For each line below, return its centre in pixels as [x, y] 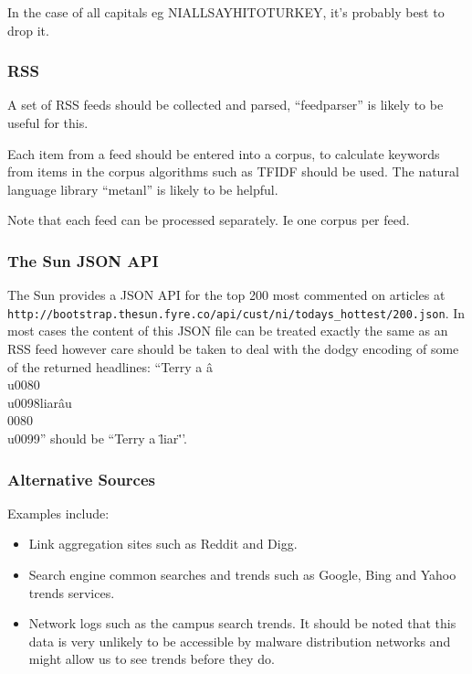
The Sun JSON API [83, 260]
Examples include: [58, 513]
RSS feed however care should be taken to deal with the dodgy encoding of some [233, 349]
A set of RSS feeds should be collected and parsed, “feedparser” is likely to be [226, 105]
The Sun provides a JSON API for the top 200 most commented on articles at [226, 295]
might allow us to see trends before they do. [152, 659]
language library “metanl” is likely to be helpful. [143, 189]
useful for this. [48, 123]
